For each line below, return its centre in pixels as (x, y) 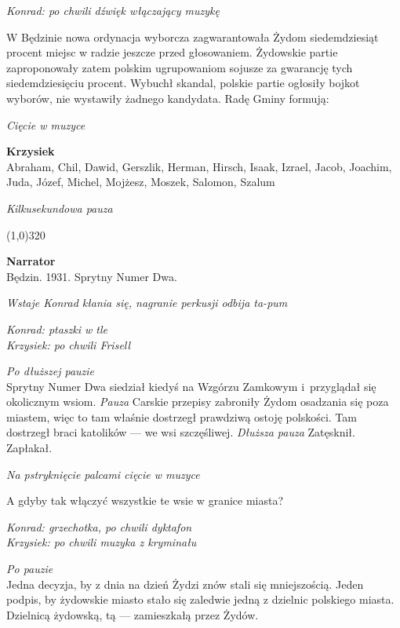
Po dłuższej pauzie (51, 371)
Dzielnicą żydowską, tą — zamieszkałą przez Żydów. (133, 614)
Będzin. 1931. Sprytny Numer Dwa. (92, 276)
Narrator (31, 261)
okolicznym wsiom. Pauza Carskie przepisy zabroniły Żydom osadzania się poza (198, 402)
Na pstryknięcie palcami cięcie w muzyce (103, 474)
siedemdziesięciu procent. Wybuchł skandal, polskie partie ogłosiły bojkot (183, 83)
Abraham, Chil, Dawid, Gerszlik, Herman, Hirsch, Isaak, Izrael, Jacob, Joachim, (199, 166)
